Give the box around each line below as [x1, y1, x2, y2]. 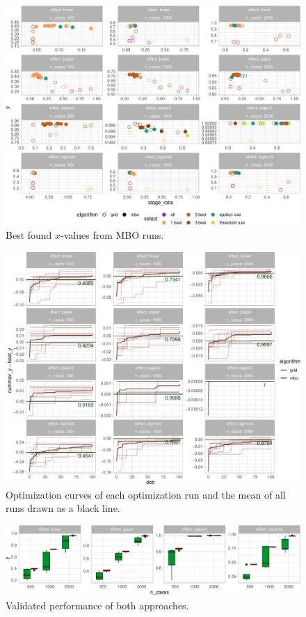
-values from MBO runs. [61, 228, 164, 242]
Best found [6, 228, 52, 242]
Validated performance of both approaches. [6, 598, 189, 612]
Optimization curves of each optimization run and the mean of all [6, 487, 286, 501]
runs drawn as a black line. [6, 501, 120, 515]
